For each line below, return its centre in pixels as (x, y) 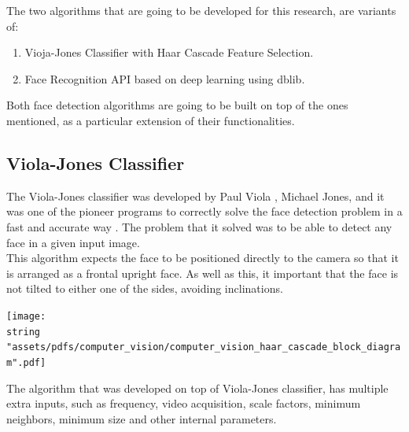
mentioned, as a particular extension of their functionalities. (151, 120)
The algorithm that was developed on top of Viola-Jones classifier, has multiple (197, 388)
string (23, 332)
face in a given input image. (73, 242)
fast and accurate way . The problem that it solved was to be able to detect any (199, 226)
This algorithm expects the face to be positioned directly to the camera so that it (203, 258)
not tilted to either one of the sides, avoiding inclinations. (145, 288)
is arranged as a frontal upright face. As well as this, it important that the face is (203, 273)
